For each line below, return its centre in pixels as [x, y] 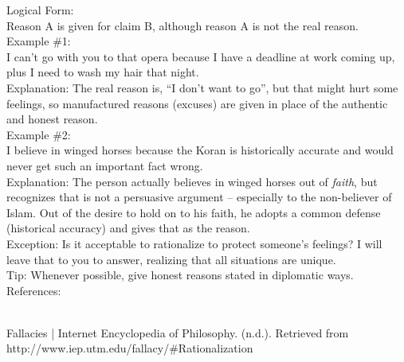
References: [34, 290]
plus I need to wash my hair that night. [103, 72]
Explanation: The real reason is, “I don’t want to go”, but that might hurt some [202, 87]
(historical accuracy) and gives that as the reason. [128, 228]
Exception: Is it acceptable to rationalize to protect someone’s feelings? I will [194, 243]
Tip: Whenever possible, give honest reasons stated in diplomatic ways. [180, 275]
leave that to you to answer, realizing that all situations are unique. [171, 259]
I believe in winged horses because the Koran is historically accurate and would [200, 150]
